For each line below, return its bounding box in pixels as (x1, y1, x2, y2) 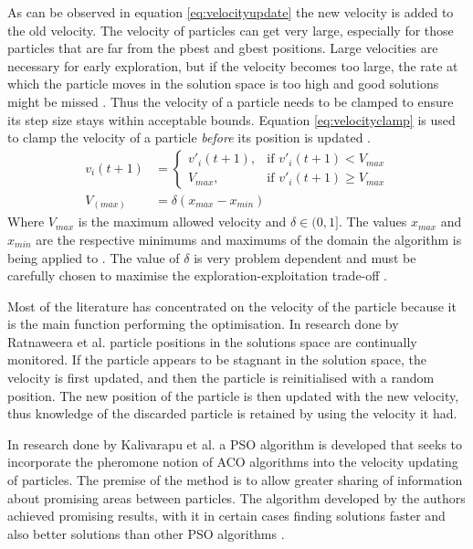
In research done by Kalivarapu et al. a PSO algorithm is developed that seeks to (7, 434, 463, 453)
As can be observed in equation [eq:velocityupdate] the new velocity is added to (7, 3, 454, 21)
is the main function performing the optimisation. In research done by (7, 314, 399, 333)
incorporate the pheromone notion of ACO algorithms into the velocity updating (7, 452, 458, 471)
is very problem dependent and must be (194, 248, 416, 267)
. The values (338, 212, 407, 231)
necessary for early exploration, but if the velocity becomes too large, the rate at (7, 56, 458, 75)
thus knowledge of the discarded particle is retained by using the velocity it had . (7, 404, 457, 423)
